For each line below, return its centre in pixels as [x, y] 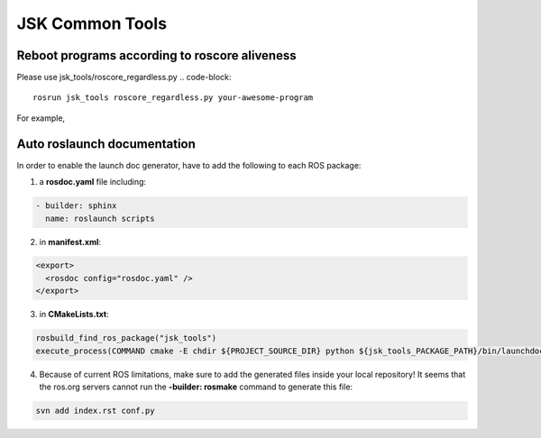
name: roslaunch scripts [100, 218]
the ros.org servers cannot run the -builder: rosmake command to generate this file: [196, 387]
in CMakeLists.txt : [74, 315]
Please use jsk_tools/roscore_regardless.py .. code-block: [124, 78]
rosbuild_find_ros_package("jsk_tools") [126, 338]
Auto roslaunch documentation [106, 144]
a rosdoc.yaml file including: [93, 182]
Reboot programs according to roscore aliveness [156, 55]
